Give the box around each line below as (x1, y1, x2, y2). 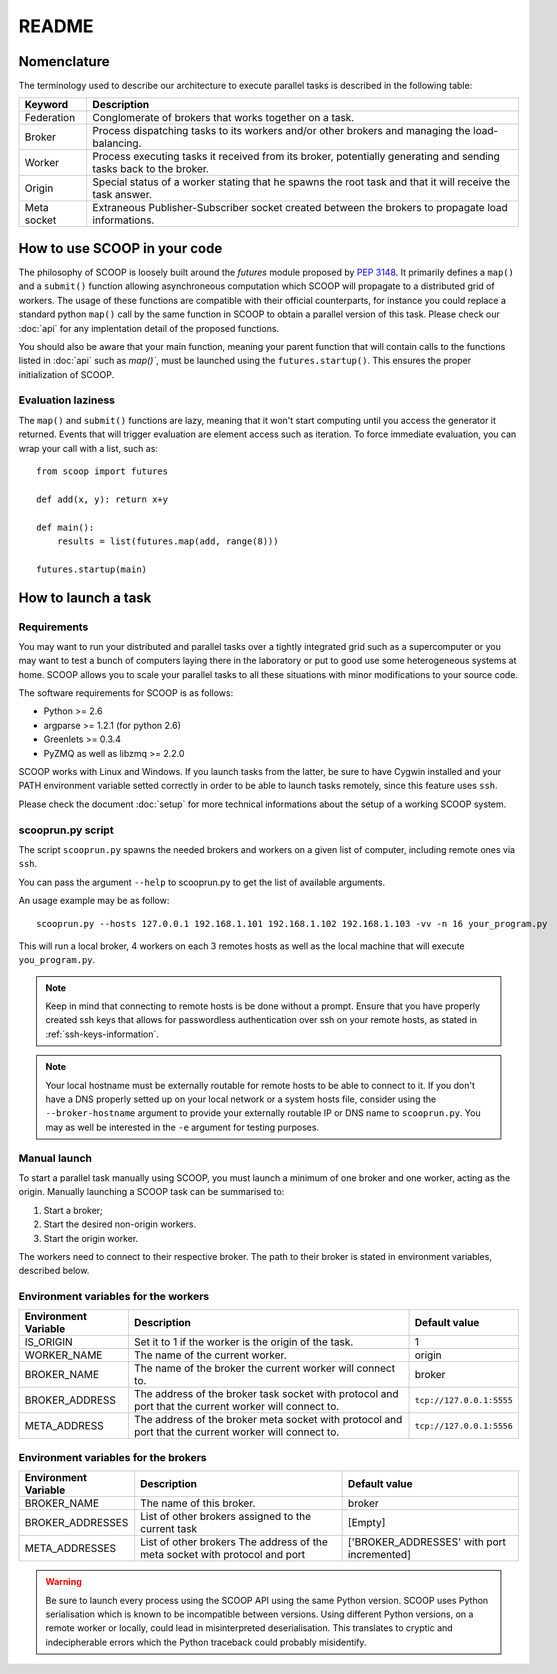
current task (140, 1522, 198, 1536)
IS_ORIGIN (24, 1335, 74, 1349)
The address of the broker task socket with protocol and (133, 1387, 399, 1401)
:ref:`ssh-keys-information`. (45, 1028, 160, 1040)
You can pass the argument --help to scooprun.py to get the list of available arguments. (18, 876, 386, 888)
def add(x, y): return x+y (36, 493, 169, 505)
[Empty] (347, 1516, 386, 1530)
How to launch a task (18, 589, 152, 606)
